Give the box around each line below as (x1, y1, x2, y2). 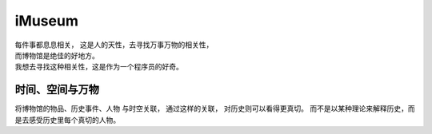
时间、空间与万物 (14, 83, 99, 97)
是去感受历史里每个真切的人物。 (14, 115, 120, 124)
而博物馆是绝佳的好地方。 (14, 50, 99, 60)
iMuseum (14, 12, 79, 30)
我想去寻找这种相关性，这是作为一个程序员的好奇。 (14, 62, 183, 72)
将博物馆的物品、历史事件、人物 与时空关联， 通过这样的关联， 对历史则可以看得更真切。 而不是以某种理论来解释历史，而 (14, 104, 415, 113)
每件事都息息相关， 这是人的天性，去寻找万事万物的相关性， (14, 40, 214, 49)
